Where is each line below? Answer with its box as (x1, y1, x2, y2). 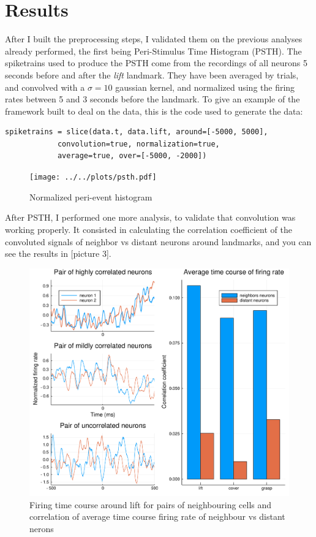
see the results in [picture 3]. (5, 247, 111, 260)
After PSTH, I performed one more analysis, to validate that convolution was (5, 211, 296, 224)
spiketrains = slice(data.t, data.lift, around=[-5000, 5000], (5, 128, 268, 137)
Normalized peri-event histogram (29, 190, 152, 203)
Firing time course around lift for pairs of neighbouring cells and (29, 498, 272, 511)
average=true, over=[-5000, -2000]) (57, 151, 207, 161)
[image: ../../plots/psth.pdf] (29, 173, 157, 182)
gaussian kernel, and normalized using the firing (115, 80, 295, 93)
